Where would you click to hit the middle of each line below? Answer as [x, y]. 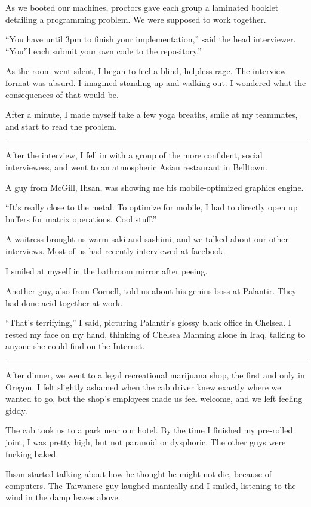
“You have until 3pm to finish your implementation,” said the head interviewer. [151, 39]
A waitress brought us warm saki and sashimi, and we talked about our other [147, 239]
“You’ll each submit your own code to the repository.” [104, 51]
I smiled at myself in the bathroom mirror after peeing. [107, 271]
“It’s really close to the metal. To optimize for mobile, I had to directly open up [152, 207]
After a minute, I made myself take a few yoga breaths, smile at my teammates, [152, 114]
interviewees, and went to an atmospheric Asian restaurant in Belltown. [136, 167]
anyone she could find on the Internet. [75, 346]
